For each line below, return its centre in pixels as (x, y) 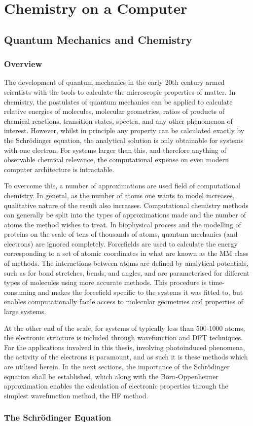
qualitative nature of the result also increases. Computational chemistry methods (126, 205)
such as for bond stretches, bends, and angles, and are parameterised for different (127, 272)
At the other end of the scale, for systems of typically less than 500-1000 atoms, (125, 328)
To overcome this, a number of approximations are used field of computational (122, 186)
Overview (23, 64)
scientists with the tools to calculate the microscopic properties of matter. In (120, 91)
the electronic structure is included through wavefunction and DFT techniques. (124, 337)
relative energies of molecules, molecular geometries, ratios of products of (114, 111)
